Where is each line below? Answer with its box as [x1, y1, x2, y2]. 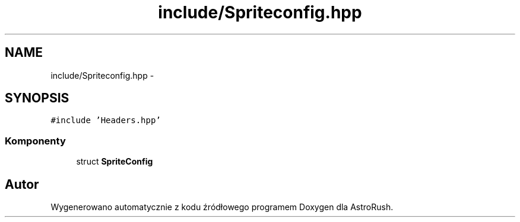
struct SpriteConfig [76, 156, 153, 167]
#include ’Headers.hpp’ [50, 115, 161, 126]
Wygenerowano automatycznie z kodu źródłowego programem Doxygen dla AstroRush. [50, 202, 394, 213]
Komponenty [5, 134, 66, 147]
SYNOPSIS [5, 91, 69, 106]
